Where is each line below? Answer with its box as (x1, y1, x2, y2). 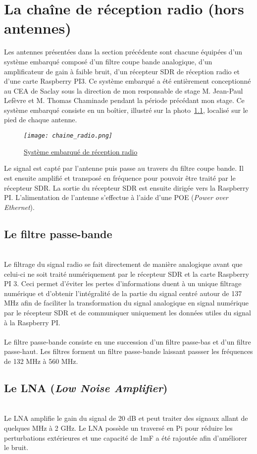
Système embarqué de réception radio (24, 146, 138, 156)
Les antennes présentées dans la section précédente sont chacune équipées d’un (4, 47, 243, 57)
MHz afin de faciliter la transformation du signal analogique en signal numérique (4, 298, 249, 308)
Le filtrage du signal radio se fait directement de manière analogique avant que (4, 259, 243, 269)
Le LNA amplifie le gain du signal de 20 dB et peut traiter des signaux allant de (4, 413, 248, 423)
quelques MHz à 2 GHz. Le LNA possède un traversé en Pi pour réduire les (4, 423, 233, 433)
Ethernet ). (4, 202, 35, 212)
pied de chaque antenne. (4, 114, 77, 125)
